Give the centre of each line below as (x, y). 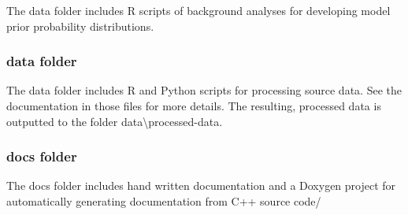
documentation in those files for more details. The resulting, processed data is (194, 106)
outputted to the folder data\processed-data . (115, 121)
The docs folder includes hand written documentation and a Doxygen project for (201, 185)
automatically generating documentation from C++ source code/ (164, 201)
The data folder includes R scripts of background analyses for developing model (198, 10)
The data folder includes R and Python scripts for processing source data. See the (204, 90)
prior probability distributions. (80, 26)
